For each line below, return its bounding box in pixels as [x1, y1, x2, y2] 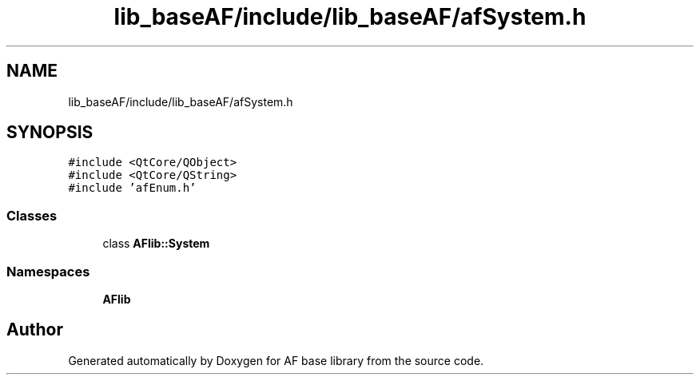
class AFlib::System [102, 236, 210, 251]
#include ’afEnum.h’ [68, 181, 197, 195]
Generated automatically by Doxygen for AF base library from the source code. [68, 353, 484, 367]
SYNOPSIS [6, 122, 93, 143]
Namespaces [6, 263, 90, 280]
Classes [6, 207, 58, 224]
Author [6, 319, 63, 340]
